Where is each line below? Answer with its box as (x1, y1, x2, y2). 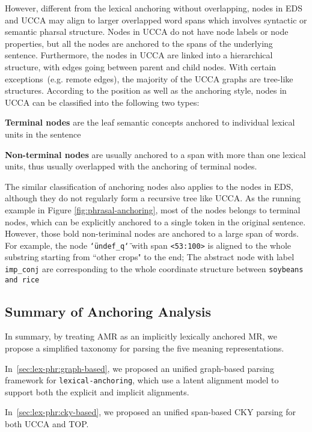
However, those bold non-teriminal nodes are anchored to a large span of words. (5, 227, 299, 240)
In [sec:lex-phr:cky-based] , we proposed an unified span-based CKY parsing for (5, 406, 296, 418)
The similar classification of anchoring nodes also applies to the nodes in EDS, (5, 180, 293, 192)
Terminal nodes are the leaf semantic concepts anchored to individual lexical (5, 116, 295, 129)
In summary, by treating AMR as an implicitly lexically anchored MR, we (5, 330, 277, 342)
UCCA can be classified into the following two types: (5, 96, 200, 108)
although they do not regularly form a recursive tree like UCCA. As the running (5, 192, 301, 204)
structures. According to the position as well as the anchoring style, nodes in (5, 84, 287, 97)
